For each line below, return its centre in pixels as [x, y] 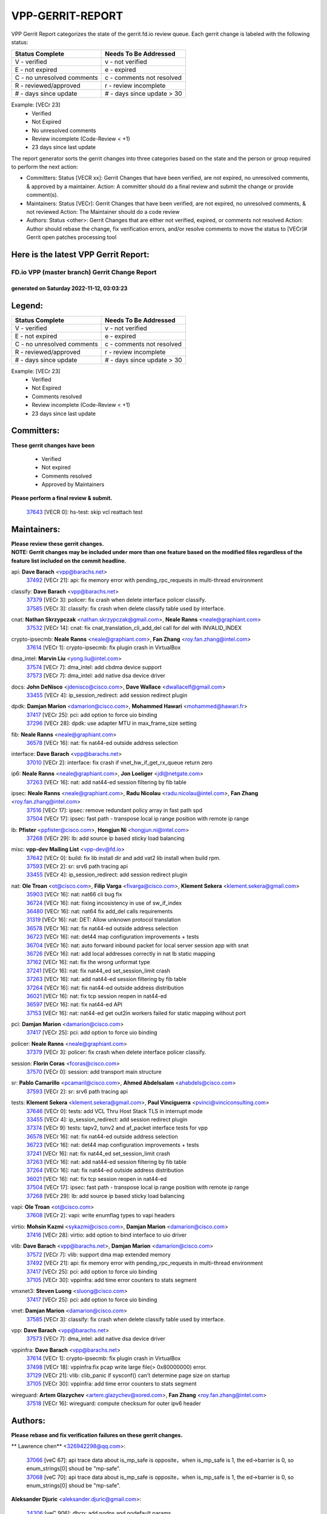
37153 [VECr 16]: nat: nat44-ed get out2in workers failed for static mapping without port [136, 1013]
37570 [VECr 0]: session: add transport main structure [94, 1072]
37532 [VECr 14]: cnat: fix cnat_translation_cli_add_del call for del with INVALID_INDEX [134, 628]
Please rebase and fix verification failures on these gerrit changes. [97, 1435]
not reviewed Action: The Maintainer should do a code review [103, 212]
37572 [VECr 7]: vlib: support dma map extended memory [98, 1254]
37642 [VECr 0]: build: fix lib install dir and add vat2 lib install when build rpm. [124, 858]
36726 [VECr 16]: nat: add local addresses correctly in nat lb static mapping [121, 953]
